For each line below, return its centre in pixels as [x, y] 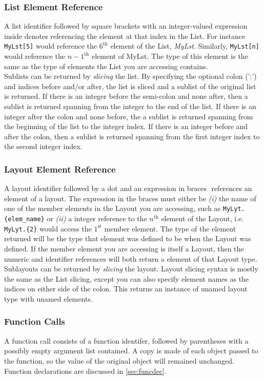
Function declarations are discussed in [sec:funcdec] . [85, 371]
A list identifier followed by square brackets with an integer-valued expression [126, 26]
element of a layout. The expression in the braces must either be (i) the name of [130, 198]
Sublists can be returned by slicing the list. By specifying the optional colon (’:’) [130, 76]
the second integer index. [43, 146]
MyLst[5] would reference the [51, 46]
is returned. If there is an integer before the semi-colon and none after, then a [126, 96]
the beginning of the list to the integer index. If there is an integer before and [126, 126]
